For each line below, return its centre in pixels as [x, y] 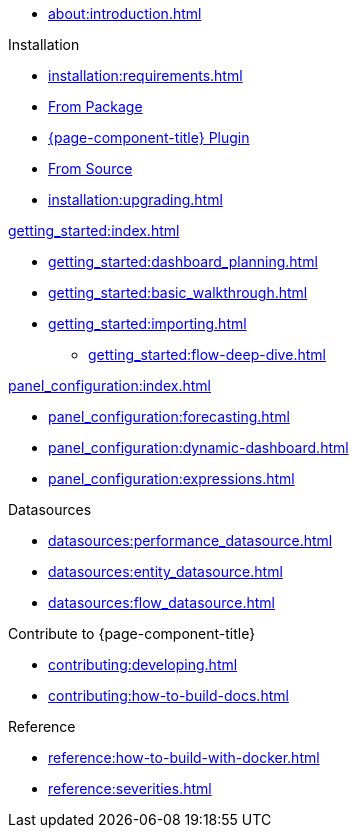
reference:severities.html [130, 788]
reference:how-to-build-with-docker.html [184, 757]
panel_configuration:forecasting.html [169, 416]
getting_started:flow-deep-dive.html [207, 354]
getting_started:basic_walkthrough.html [178, 292]
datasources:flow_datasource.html [161, 602]
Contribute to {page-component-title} [132, 633]
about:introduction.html [125, 13]
